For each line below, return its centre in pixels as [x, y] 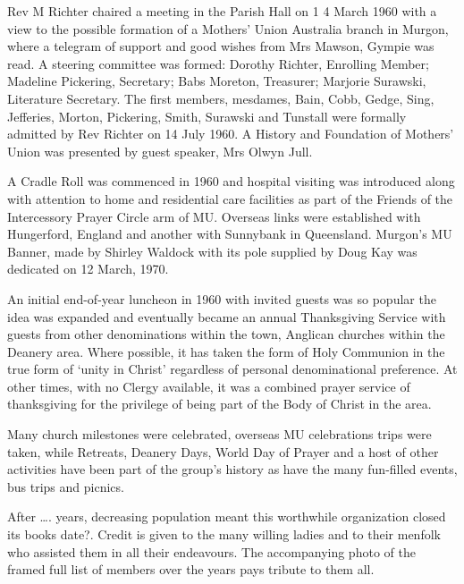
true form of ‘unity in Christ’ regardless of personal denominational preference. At [232, 369]
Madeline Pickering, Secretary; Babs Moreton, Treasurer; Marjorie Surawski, [217, 81]
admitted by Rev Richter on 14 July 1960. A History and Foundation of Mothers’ [231, 134]
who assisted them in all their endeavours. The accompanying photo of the [211, 551]
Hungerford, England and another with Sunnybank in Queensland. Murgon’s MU [230, 234]
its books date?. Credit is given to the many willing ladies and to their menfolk [224, 534]
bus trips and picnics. [66, 486]
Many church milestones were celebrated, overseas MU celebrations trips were [219, 434]
